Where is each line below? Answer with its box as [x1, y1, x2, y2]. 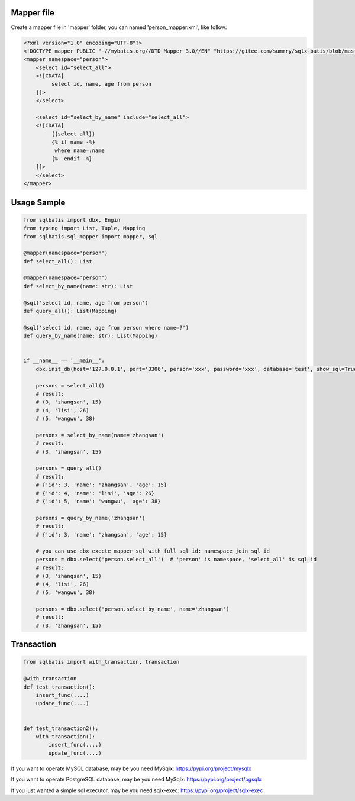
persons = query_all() [35, 465, 102, 471]
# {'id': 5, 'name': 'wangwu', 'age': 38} [35, 498, 161, 505]
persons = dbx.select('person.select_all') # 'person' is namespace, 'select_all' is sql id [35, 556, 317, 563]
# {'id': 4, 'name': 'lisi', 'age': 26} [35, 490, 155, 496]
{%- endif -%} [51, 155, 93, 162]
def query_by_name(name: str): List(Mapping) [23, 332, 158, 340]
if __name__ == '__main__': [23, 357, 105, 364]
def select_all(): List [23, 258, 93, 264]
